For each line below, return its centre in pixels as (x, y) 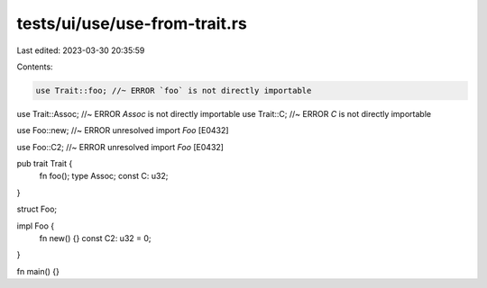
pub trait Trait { (45, 164)
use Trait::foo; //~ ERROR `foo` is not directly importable (174, 90)
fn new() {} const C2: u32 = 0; (96, 238)
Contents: (35, 67)
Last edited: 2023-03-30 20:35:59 (81, 50)
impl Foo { (35, 226)
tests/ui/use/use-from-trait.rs (132, 23)
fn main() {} (38, 271)
